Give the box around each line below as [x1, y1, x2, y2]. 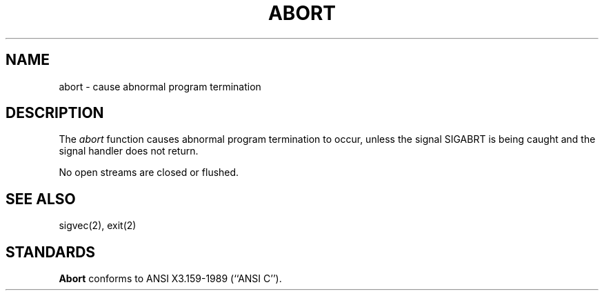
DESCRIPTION [6, 104, 104, 122]
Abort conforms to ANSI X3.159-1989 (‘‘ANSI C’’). [59, 273, 282, 285]
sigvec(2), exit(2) [59, 219, 137, 232]
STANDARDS [6, 243, 96, 261]
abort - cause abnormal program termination [59, 80, 261, 92]
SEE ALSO [6, 190, 76, 208]
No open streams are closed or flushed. [59, 166, 239, 179]
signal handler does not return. [59, 145, 199, 157]
